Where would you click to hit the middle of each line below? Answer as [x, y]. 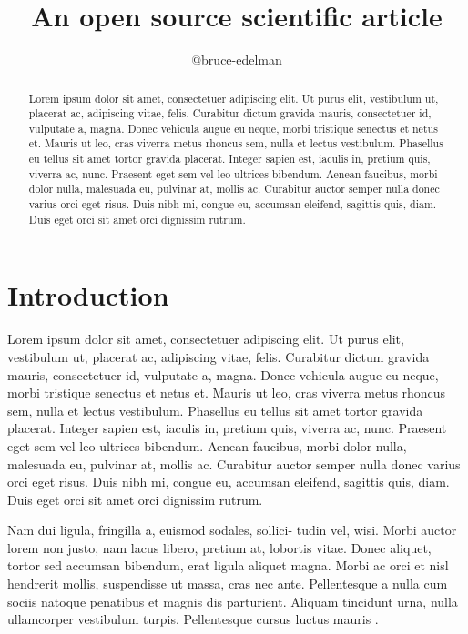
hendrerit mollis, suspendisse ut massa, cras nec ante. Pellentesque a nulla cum [228, 584]
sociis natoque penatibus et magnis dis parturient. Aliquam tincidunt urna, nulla [233, 601]
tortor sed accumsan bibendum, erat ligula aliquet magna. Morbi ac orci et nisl [228, 565]
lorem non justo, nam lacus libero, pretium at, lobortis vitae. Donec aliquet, [219, 547]
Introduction [88, 295]
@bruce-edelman [237, 60]
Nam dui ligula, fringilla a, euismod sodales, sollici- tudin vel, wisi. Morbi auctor [232, 530]
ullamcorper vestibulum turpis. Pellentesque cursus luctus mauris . [193, 619]
